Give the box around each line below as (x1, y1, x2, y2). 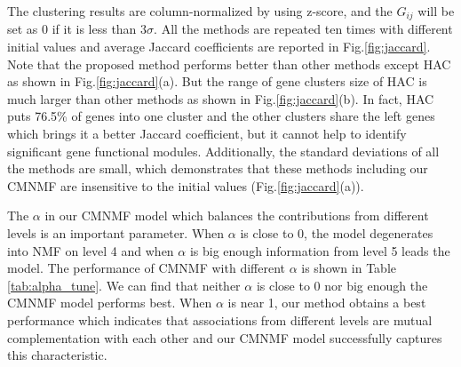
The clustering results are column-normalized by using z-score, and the (7, 2, 393, 20)
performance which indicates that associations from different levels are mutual (7, 310, 433, 329)
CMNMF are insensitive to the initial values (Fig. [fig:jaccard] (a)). (7, 176, 364, 195)
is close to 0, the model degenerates (240, 223, 433, 242)
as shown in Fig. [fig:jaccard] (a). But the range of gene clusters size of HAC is (7, 72, 427, 91)
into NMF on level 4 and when (7, 241, 174, 259)
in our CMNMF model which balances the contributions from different (44, 206, 429, 225)
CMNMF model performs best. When (7, 293, 212, 312)
